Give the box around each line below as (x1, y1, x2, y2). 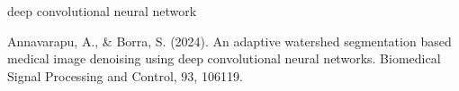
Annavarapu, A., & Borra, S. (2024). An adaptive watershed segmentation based (7, 31, 452, 50)
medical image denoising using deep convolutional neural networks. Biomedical (7, 49, 441, 68)
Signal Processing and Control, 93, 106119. (7, 66, 243, 85)
